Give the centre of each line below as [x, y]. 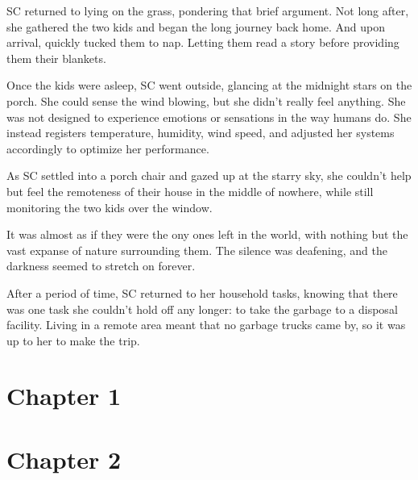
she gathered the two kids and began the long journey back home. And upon [196, 26]
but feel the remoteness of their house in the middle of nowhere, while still [190, 191]
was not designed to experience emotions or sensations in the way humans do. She [209, 117]
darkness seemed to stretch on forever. [101, 266]
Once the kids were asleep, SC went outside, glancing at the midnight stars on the [209, 85]
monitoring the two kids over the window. [110, 207]
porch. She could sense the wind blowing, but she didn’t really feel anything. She [206, 100]
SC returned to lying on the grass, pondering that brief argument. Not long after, [208, 10]
